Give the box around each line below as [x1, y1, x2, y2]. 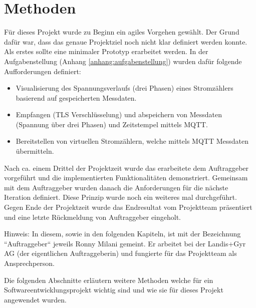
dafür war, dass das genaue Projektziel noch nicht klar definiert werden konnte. [4, 36, 247, 47]
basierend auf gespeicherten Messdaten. [16, 92, 137, 103]
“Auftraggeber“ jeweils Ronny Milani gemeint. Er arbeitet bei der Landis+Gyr [4, 238, 246, 248]
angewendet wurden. [4, 294, 67, 304]
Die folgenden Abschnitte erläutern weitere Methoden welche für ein [4, 274, 213, 285]
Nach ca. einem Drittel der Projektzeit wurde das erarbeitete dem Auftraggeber [4, 162, 249, 173]
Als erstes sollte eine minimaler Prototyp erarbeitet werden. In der [4, 46, 208, 57]
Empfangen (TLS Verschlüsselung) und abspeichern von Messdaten [16, 109, 222, 120]
